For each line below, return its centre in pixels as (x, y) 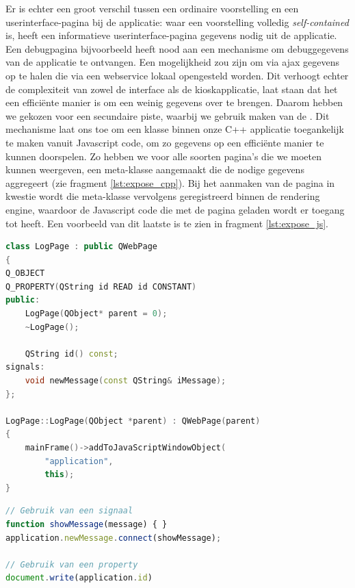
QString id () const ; (71, 354)
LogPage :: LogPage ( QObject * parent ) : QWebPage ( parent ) (133, 421)
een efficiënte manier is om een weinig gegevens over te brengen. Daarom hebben (174, 102)
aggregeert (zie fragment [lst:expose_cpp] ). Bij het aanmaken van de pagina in (170, 182)
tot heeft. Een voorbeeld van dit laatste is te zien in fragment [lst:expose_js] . (167, 223)
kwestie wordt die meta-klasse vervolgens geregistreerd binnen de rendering (163, 196)
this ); (60, 475)
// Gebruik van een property (72, 564)
